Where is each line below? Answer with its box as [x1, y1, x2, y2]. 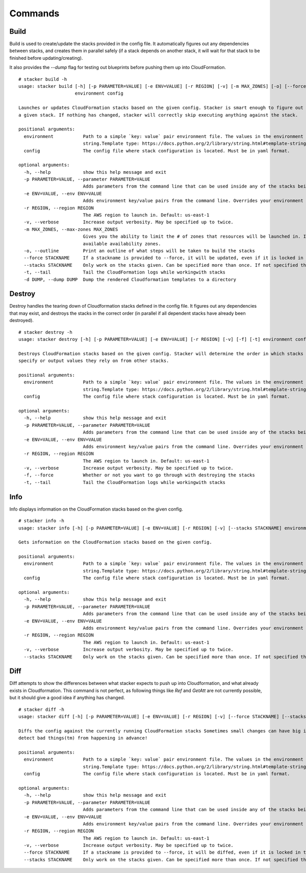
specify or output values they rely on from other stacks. [18, 358, 169, 364]
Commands [9, 8, 60, 19]
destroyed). [9, 317, 34, 324]
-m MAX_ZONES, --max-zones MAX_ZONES [23, 226, 118, 232]
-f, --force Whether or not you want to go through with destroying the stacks [23, 472, 255, 478]
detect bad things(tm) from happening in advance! [18, 735, 148, 741]
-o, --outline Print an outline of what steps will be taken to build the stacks [23, 248, 255, 254]
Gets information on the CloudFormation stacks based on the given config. [18, 539, 212, 545]
